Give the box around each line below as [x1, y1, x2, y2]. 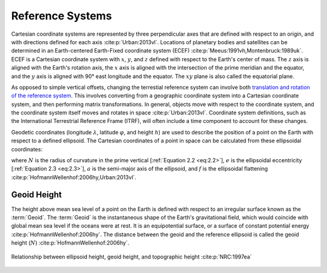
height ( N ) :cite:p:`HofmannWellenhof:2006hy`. [11, 239, 130, 246]
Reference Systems [11, 9, 112, 22]
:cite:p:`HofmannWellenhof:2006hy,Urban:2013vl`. [11, 173, 137, 181]
